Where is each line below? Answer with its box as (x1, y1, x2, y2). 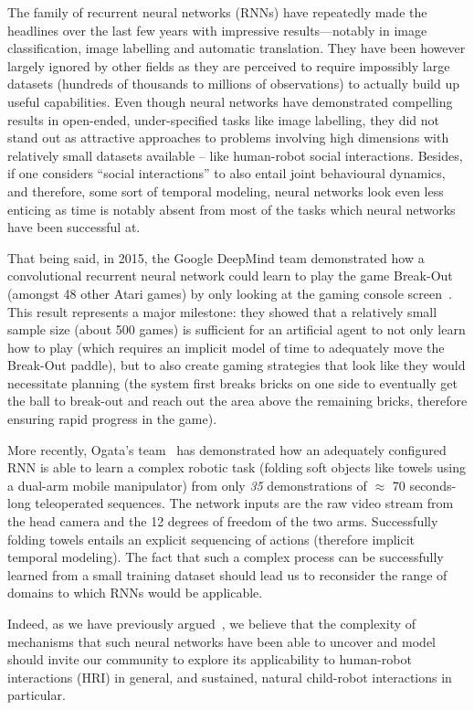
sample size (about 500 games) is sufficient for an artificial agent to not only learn (7, 320, 466, 339)
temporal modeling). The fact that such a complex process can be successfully (7, 547, 444, 567)
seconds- (409, 475, 457, 494)
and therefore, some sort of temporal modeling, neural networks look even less (7, 181, 444, 200)
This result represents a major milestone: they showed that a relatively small (7, 302, 437, 321)
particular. (7, 685, 66, 705)
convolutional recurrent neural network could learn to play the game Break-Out (7, 266, 453, 285)
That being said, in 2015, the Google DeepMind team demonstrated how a (7, 248, 425, 267)
